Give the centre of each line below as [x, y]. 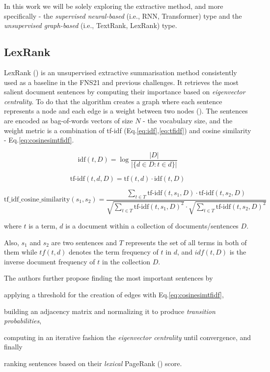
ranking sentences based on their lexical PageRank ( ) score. [93, 363]
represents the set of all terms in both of [186, 242]
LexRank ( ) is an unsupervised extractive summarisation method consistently [121, 72]
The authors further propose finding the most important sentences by [108, 278]
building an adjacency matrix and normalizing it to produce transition [110, 311]
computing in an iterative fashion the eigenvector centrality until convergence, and [128, 337]
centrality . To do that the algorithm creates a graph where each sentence [113, 101]
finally [13, 347]
